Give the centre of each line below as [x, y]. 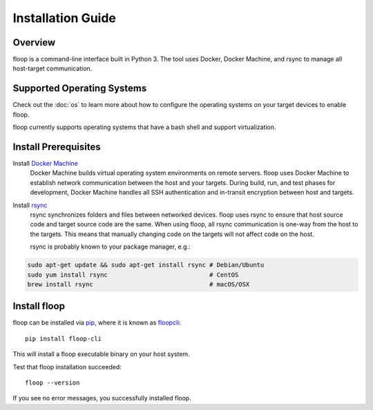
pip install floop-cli [64, 339]
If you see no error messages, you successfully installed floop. [102, 398]
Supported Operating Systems [80, 89]
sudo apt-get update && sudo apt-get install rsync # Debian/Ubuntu [146, 265]
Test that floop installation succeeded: [67, 367]
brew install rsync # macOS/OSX [138, 284]
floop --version [52, 383]
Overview [34, 42]
